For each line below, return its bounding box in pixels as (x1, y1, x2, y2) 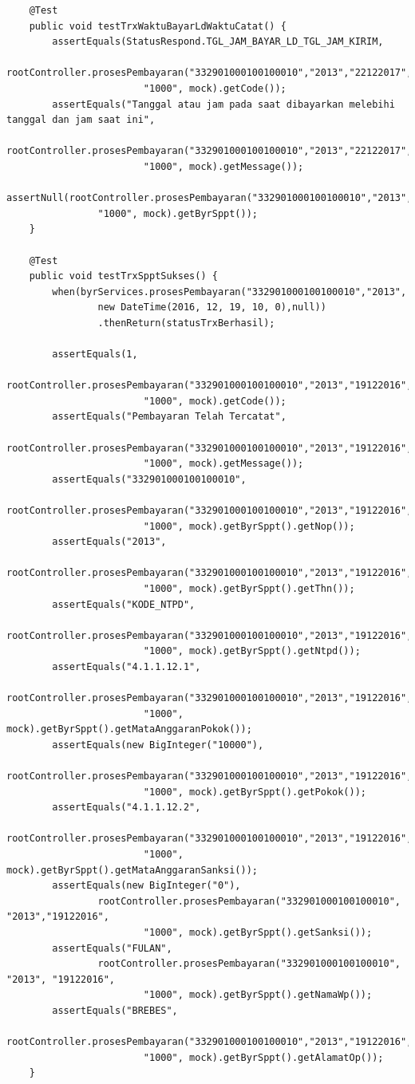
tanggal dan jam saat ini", (6, 114, 156, 126)
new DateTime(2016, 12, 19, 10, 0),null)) (97, 302, 326, 313)
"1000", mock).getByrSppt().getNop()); (143, 520, 355, 532)
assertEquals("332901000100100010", (52, 473, 247, 485)
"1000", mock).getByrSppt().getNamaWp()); (143, 989, 373, 1001)
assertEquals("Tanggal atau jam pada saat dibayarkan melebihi (52, 98, 395, 110)
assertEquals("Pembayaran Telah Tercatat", (52, 411, 287, 423)
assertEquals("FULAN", (52, 942, 172, 954)
